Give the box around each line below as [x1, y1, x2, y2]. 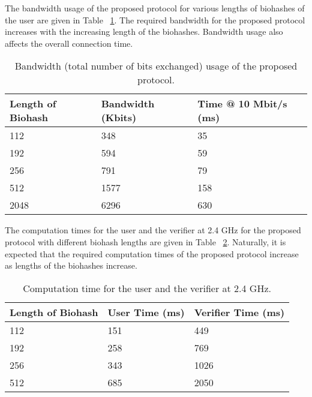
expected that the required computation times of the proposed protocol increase [5, 247, 299, 260]
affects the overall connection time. [5, 37, 133, 49]
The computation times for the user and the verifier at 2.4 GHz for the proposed [5, 224, 301, 236]
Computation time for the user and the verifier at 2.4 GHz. [23, 281, 271, 295]
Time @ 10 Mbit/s [197, 97, 287, 111]
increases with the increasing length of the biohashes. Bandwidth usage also [5, 25, 283, 38]
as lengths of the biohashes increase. [5, 259, 137, 272]
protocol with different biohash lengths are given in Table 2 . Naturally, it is [5, 235, 286, 248]
